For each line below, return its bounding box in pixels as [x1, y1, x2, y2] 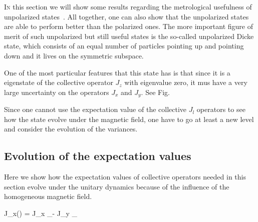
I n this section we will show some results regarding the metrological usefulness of [4, 1, 252, 11]
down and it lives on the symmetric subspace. [4, 50, 144, 60]
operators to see [196, 104, 245, 114]
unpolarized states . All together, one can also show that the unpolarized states [4, 11, 249, 21]
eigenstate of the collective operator [4, 77, 113, 87]
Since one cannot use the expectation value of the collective [4, 104, 187, 114]
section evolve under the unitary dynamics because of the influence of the [4, 181, 229, 191]
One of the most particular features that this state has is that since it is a [4, 67, 230, 77]
